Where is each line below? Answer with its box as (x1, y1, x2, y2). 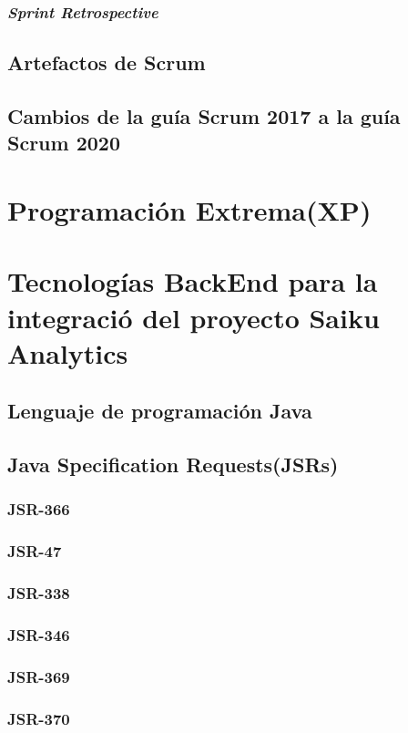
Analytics (7, 334, 128, 371)
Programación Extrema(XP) (7, 191, 372, 228)
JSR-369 (7, 665, 70, 687)
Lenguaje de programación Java (7, 397, 312, 425)
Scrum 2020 (7, 129, 120, 157)
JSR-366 (7, 498, 70, 521)
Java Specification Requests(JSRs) (7, 450, 339, 479)
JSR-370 (7, 707, 70, 729)
